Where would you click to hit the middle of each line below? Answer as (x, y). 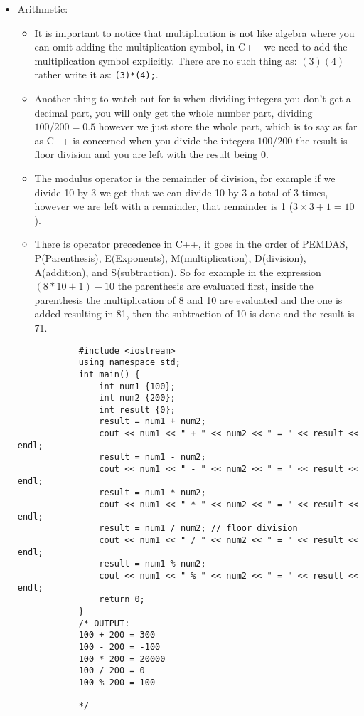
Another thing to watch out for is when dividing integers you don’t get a (193, 99)
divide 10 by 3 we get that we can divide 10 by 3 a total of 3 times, (181, 192)
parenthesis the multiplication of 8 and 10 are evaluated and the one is (188, 299)
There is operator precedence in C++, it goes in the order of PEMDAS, (191, 244)
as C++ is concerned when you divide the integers (144, 140)
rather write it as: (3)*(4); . (96, 74)
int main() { (109, 374)
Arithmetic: (43, 9)
